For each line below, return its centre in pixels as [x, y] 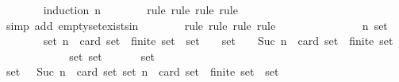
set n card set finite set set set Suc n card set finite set [218, 41]
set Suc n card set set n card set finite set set [142, 71]
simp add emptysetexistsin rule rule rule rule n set [197, 25]
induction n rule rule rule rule [140, 9]
